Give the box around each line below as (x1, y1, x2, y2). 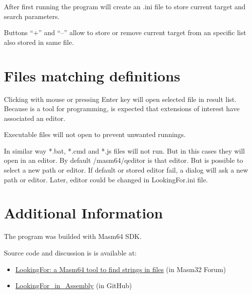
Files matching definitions (4, 65, 180, 85)
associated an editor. (4, 113, 65, 123)
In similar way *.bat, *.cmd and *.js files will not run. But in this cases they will (4, 145, 245, 156)
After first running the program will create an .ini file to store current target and (4, 1, 246, 11)
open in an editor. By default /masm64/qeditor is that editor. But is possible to (4, 155, 243, 165)
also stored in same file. (4, 37, 74, 47)
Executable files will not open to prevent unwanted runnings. (4, 129, 186, 139)
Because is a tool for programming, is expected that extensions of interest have (4, 103, 240, 114)
